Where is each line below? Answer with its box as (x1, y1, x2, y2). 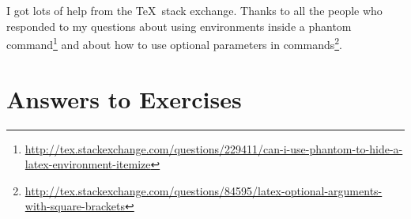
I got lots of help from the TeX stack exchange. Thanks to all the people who (6, 2, 383, 18)
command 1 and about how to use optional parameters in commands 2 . (6, 34, 343, 52)
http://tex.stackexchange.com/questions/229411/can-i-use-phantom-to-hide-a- (25, 140, 403, 157)
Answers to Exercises (6, 82, 242, 115)
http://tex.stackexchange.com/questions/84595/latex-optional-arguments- (25, 182, 383, 198)
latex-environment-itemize (25, 156, 151, 172)
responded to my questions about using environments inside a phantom (6, 17, 352, 34)
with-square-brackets (25, 198, 126, 214)
